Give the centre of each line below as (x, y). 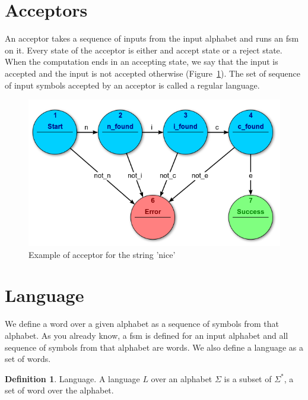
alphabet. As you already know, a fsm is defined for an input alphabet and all (147, 335)
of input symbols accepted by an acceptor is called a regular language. (132, 85)
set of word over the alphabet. (59, 390)
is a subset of (248, 378)
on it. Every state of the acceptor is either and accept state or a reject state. (144, 50)
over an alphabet (182, 378)
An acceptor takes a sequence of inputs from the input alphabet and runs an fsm (152, 38)
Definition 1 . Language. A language (72, 378)
